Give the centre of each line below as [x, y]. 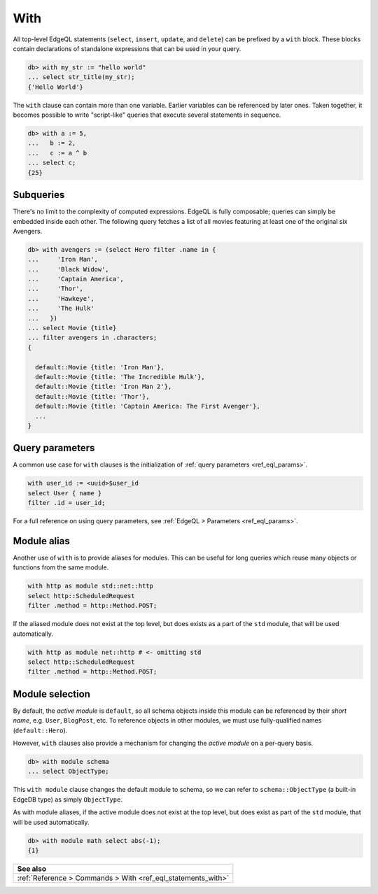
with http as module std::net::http [91, 586]
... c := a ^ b [57, 153]
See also [32, 869]
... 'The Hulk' [61, 308]
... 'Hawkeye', [61, 298]
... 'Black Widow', [69, 269]
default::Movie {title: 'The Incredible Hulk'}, [120, 377]
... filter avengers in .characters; [92, 338]
